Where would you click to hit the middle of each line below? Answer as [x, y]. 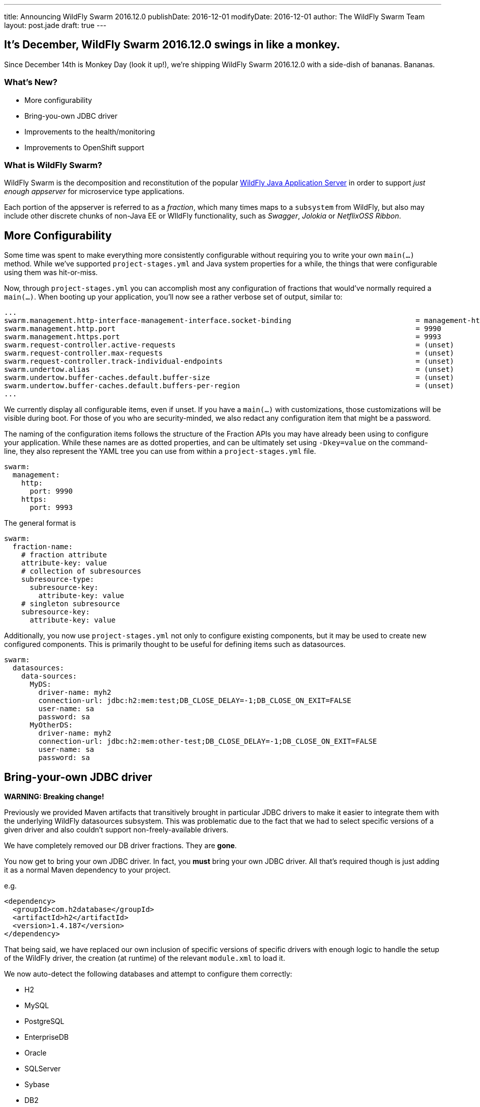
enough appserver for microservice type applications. [94, 192]
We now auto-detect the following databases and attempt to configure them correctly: [148, 974]
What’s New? [31, 82]
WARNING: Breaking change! [54, 797]
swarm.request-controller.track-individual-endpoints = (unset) [229, 361]
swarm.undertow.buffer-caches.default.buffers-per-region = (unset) [229, 386]
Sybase [37, 1085]
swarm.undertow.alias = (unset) [229, 370]
